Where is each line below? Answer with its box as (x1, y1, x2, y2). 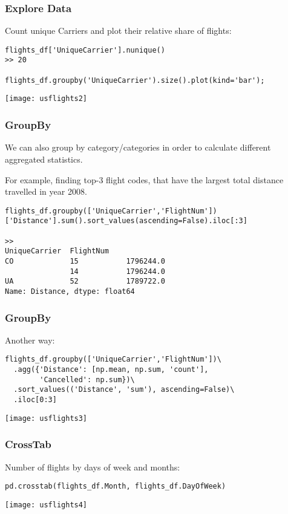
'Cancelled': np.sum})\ (39, 375, 135, 384)
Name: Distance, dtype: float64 (5, 287, 135, 296)
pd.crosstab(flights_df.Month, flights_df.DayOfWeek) (5, 482, 226, 491)
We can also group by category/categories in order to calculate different (5, 141, 271, 154)
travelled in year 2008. (5, 185, 87, 198)
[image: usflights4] (5, 500, 88, 509)
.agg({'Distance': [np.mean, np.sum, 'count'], (13, 365, 209, 374)
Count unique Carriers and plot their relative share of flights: (5, 24, 232, 37)
